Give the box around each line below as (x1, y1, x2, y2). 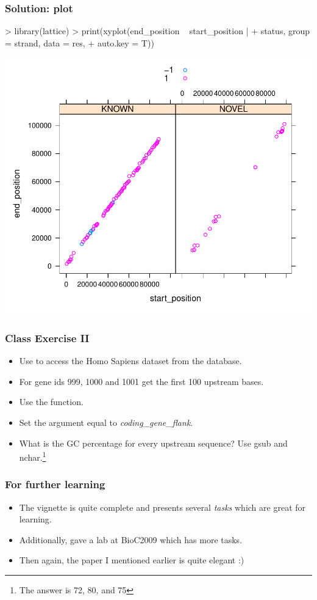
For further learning (5, 477, 105, 492)
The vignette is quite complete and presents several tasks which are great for (19, 500, 306, 513)
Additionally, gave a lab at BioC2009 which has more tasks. (19, 533, 243, 546)
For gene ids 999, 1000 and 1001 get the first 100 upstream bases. (19, 375, 264, 387)
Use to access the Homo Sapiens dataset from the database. (19, 354, 242, 367)
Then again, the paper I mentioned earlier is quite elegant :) (19, 554, 244, 566)
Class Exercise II (5, 330, 90, 345)
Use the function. (19, 395, 84, 408)
